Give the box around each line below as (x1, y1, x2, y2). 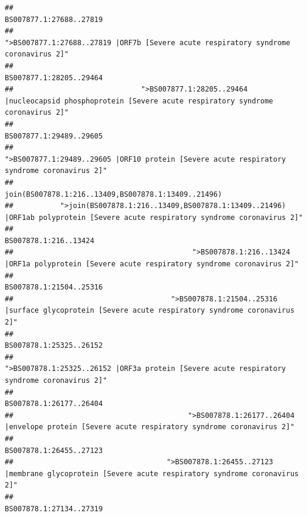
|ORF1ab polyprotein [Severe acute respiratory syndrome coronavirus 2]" (5, 213, 303, 222)
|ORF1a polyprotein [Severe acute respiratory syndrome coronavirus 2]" (5, 260, 299, 269)
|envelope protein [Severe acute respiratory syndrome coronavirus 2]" (5, 423, 295, 432)
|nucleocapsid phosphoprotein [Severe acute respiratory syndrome (5, 96, 274, 105)
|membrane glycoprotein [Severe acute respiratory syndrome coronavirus (5, 469, 299, 478)
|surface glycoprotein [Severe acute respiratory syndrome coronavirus (5, 306, 295, 315)
